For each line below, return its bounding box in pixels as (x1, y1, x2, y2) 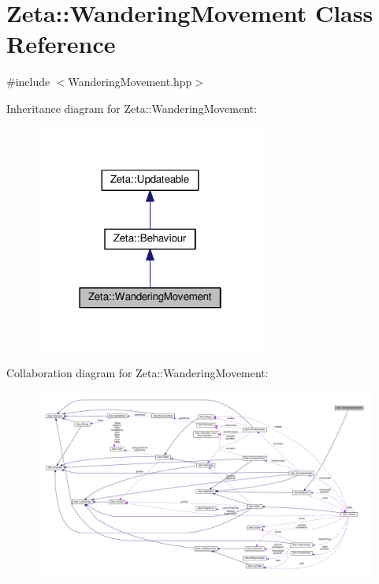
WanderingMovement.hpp (68, 73, 192, 90)
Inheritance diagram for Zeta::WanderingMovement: (6, 99, 257, 116)
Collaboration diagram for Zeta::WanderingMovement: (6, 364, 269, 380)
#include (6, 73, 50, 90)
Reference (6, 28, 116, 60)
